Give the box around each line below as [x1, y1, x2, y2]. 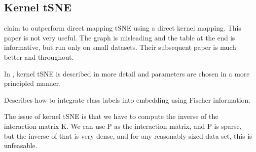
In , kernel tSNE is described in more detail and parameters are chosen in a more [4, 68, 250, 78]
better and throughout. [4, 51, 74, 62]
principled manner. [4, 78, 61, 88]
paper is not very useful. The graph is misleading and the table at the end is [4, 32, 235, 42]
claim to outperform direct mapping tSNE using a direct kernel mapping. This [4, 23, 241, 33]
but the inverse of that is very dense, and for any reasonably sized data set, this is [4, 130, 252, 141]
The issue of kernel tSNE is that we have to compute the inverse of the [4, 111, 219, 121]
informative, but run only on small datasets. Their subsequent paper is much [4, 42, 236, 52]
